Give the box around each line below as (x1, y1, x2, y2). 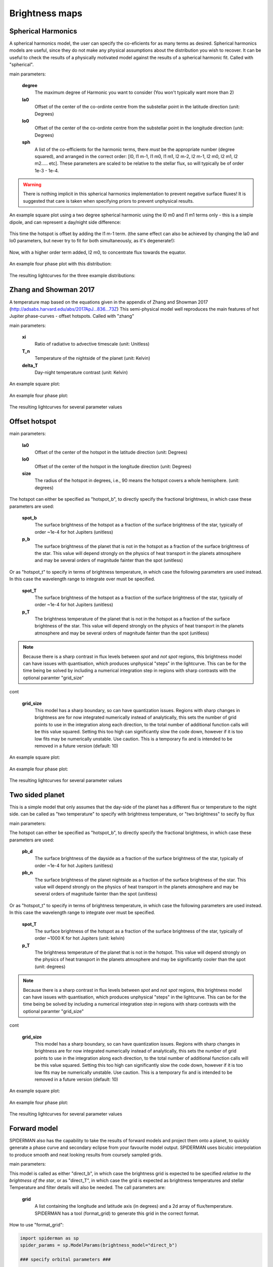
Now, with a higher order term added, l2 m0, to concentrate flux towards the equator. (9, 249, 187, 255)
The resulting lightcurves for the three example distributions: (9, 272, 136, 278)
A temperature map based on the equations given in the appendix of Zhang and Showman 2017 (9, 299, 208, 305)
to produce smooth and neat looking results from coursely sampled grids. (9, 1151, 163, 1158)
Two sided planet (9, 791, 65, 799)
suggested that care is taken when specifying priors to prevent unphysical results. (23, 198, 194, 204)
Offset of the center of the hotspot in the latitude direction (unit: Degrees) (34, 449, 188, 455)
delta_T (22, 362, 38, 368)
